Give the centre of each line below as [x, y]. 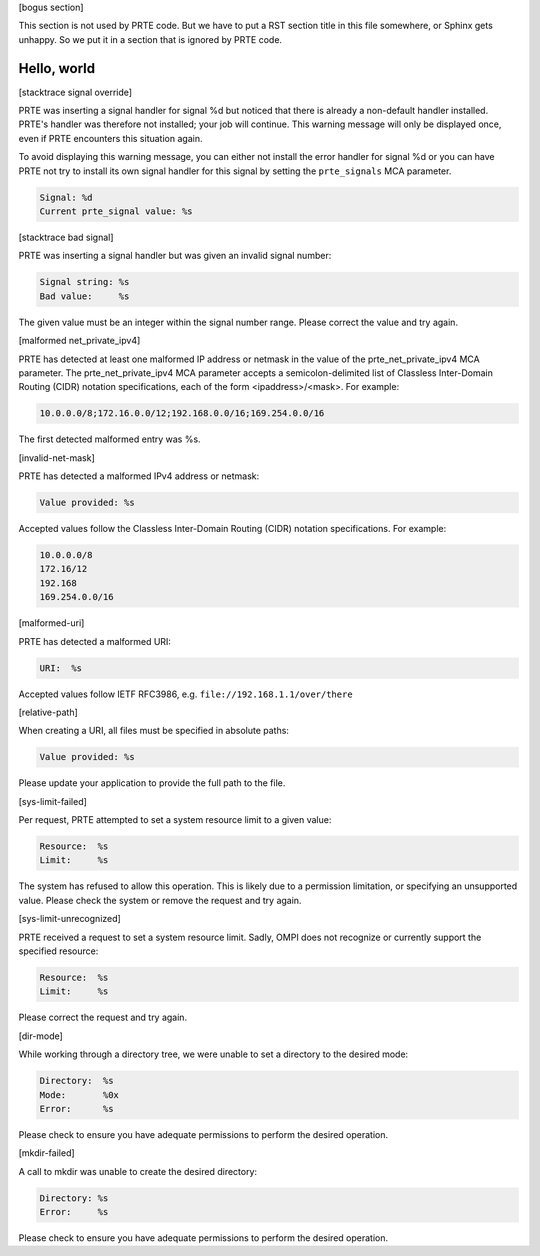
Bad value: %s [84, 296]
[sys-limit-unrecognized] [70, 919]
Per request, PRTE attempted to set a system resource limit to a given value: [175, 820]
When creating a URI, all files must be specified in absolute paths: [154, 731]
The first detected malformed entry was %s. [109, 439]
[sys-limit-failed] [52, 801]
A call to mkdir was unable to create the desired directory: [138, 1171]
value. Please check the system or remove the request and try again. [160, 900]
